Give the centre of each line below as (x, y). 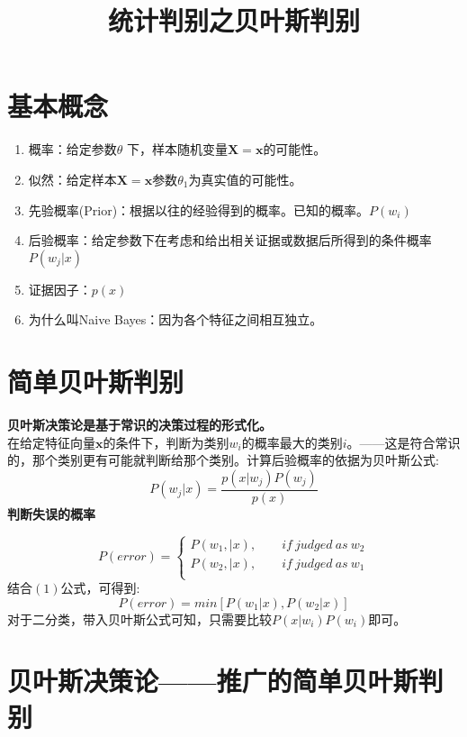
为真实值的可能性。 (245, 179)
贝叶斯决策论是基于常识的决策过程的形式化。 (139, 424)
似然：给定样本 (72, 179)
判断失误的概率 (51, 513)
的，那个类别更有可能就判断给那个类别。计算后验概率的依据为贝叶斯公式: (223, 460)
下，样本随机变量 (178, 149)
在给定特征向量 (51, 442)
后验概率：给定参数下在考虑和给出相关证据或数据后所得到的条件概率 (230, 240)
